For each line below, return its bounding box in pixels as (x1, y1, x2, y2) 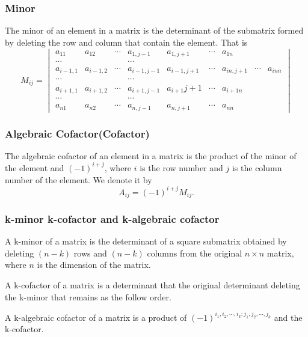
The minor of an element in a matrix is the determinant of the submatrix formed (5, 24, 304, 37)
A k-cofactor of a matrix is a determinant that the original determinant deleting (5, 279, 300, 291)
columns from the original (147, 246, 242, 259)
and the (274, 311, 303, 323)
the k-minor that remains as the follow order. (5, 290, 171, 303)
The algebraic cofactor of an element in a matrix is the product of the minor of (5, 149, 297, 162)
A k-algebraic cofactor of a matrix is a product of (5, 311, 187, 323)
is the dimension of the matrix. (37, 258, 151, 271)
